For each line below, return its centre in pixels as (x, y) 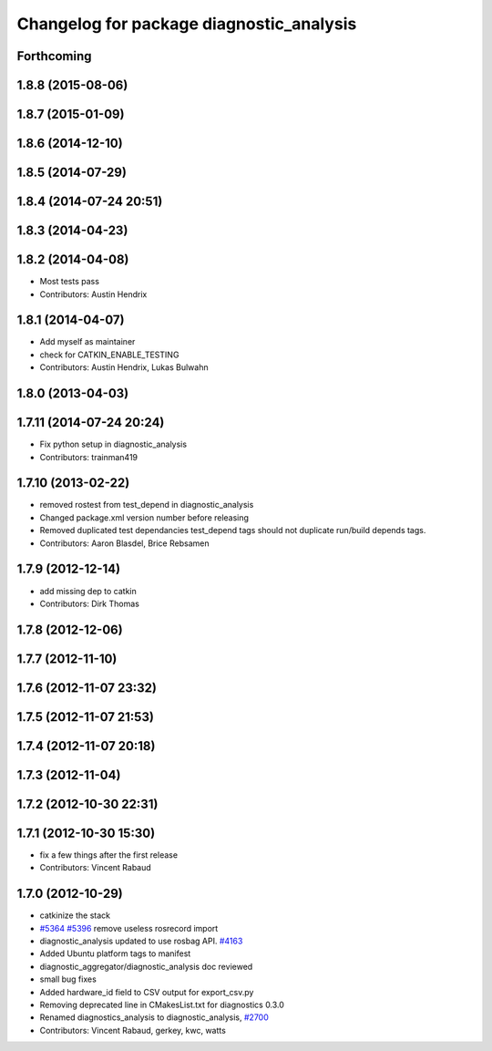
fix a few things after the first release (108, 855)
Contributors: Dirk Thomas (90, 603)
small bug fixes (68, 979)
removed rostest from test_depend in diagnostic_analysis (147, 505)
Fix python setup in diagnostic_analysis (113, 444)
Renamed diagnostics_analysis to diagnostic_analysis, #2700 (154, 1017)
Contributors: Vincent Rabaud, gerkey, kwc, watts (133, 1030)
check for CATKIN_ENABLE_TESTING (109, 355)
